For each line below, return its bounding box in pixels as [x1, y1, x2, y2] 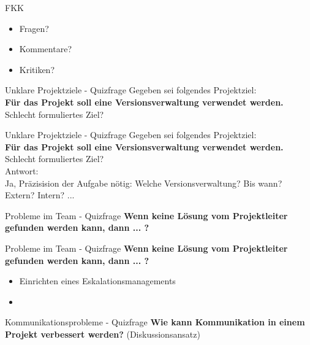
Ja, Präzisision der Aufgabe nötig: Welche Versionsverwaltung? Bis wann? [5, 176, 282, 189]
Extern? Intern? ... [5, 188, 75, 201]
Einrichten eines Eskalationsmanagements [19, 274, 176, 287]
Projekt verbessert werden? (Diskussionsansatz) [5, 327, 200, 340]
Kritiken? [19, 63, 55, 76]
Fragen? [19, 21, 49, 34]
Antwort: [5, 164, 39, 177]
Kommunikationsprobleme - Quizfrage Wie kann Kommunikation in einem [5, 316, 305, 328]
